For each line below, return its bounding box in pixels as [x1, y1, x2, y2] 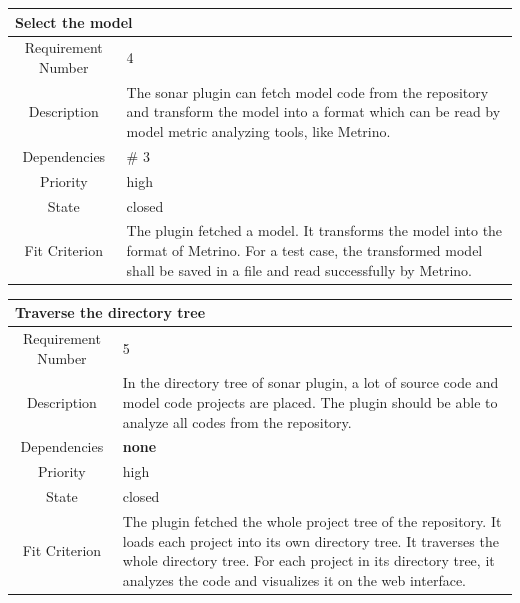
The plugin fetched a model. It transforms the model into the [126, 220, 503, 241]
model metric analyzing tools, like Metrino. [126, 120, 391, 141]
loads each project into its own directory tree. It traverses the [122, 530, 499, 551]
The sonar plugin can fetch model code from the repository [126, 81, 489, 102]
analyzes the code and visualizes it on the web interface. [122, 569, 467, 590]
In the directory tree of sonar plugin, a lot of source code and [122, 372, 499, 393]
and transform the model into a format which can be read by [126, 101, 501, 122]
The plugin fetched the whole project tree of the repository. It [122, 510, 502, 531]
